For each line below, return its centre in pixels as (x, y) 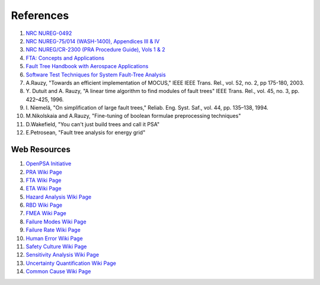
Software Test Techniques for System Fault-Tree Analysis (96, 75)
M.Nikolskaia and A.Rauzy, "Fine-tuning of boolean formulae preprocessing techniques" (133, 116)
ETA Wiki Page (44, 188)
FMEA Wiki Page (46, 213)
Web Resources (41, 150)
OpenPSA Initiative (49, 164)
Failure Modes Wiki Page (56, 222)
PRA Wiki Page (44, 172)
